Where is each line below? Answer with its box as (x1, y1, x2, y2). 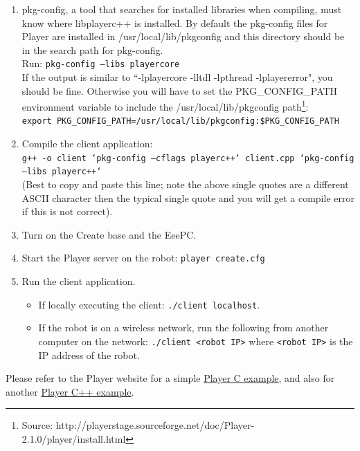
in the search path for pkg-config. (21, 42, 163, 57)
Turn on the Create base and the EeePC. (21, 227, 197, 241)
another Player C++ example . (6, 384, 134, 398)
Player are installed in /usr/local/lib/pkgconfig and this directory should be (21, 29, 345, 44)
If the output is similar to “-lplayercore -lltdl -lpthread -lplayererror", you (21, 70, 333, 84)
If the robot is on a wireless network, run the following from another (38, 320, 329, 335)
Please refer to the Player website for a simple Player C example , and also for (6, 371, 335, 385)
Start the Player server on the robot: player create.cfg (21, 250, 265, 265)
